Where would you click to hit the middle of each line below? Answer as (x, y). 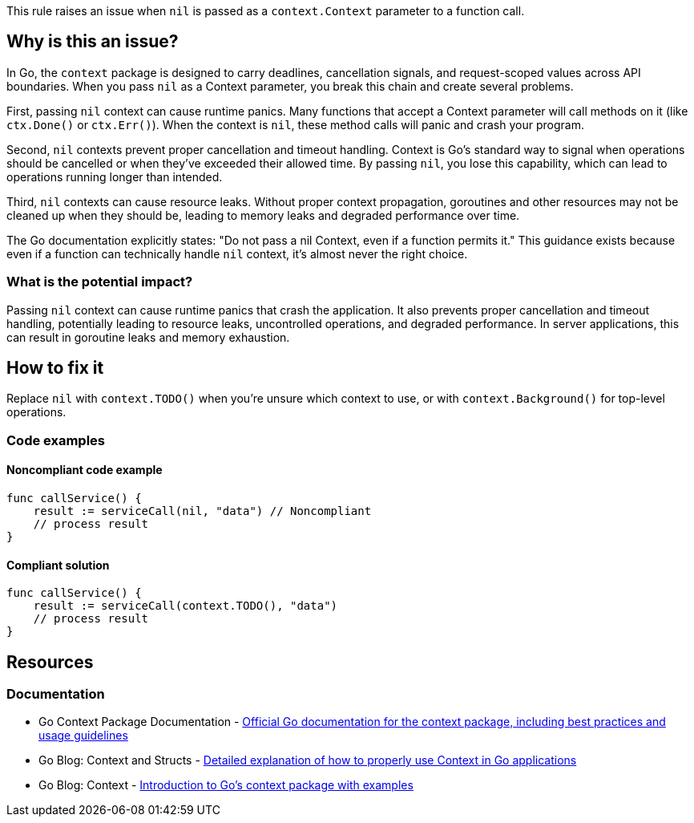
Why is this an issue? (93, 42)
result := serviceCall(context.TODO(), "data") (186, 606)
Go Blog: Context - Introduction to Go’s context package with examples (226, 785)
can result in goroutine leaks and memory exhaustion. (148, 337)
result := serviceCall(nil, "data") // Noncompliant (202, 511)
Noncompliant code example (85, 470)
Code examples (56, 440)
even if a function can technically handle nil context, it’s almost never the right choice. (237, 253)
